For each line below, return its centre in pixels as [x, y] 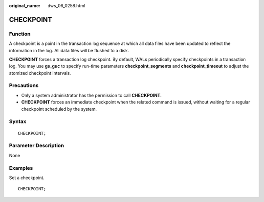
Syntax [18, 121]
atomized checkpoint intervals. [40, 73]
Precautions [24, 85]
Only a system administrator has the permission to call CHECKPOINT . [91, 95]
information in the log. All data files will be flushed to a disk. [69, 50]
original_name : [25, 6]
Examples [21, 168]
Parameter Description [37, 145]
